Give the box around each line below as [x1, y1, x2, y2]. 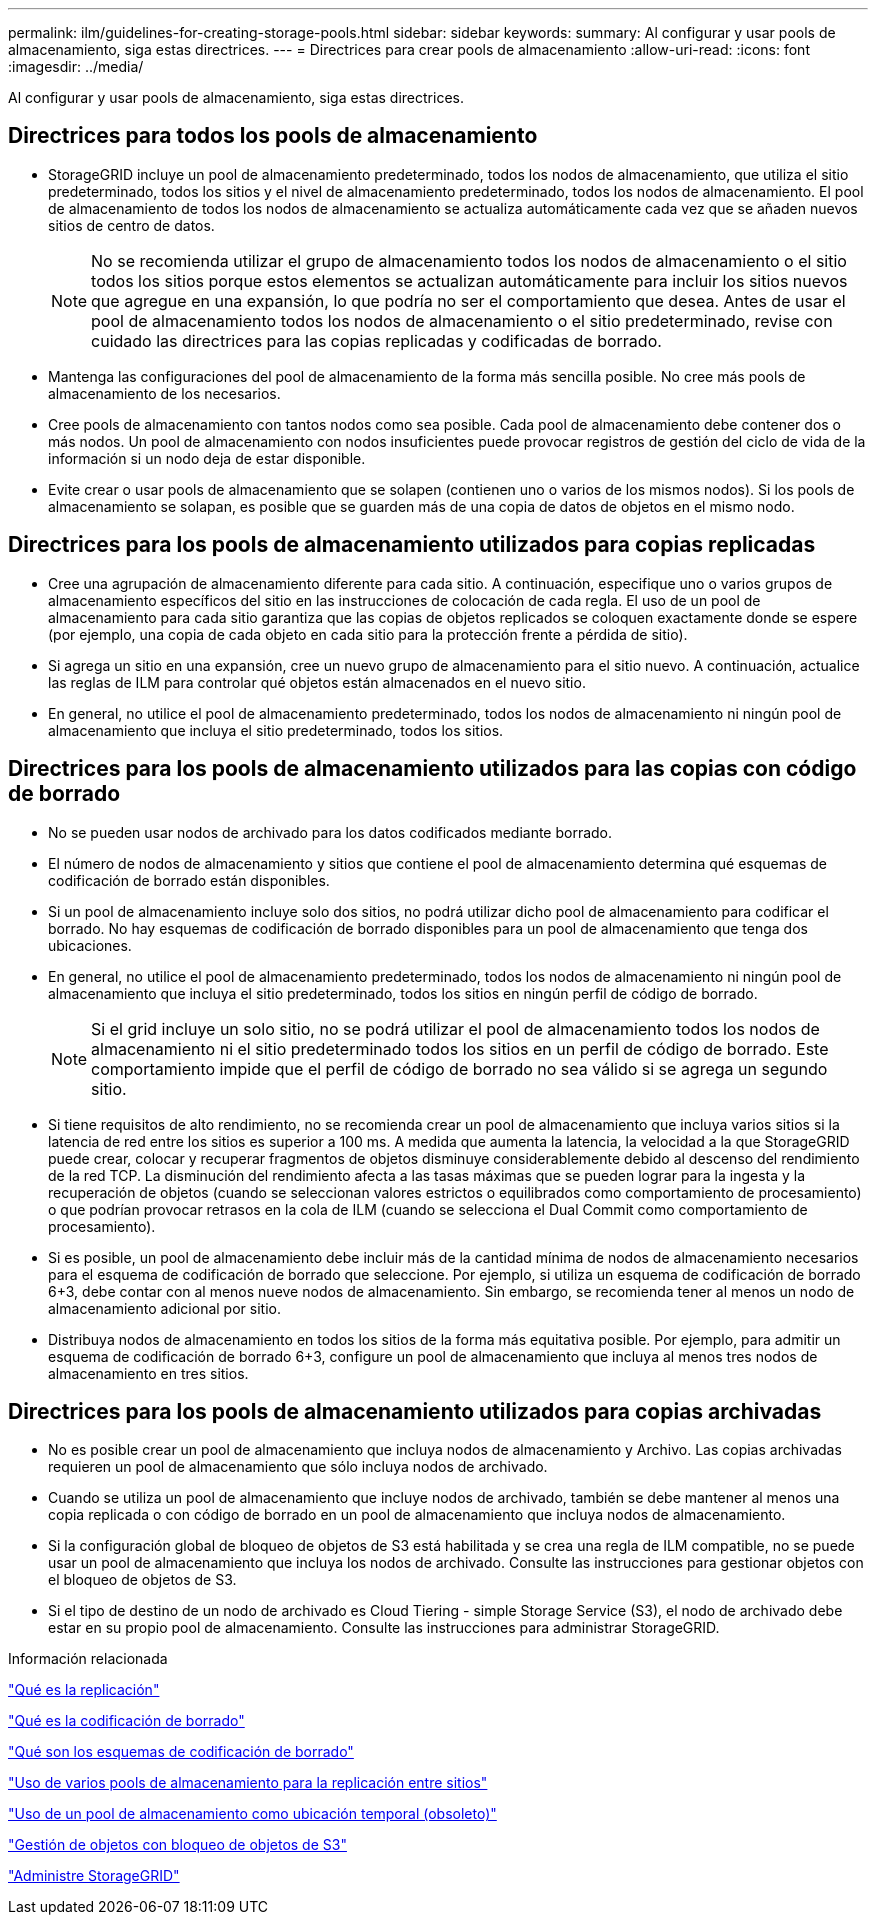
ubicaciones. [48, 936, 132, 954]
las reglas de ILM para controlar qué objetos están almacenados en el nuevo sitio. [48, 673, 586, 691]
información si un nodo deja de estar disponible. [48, 449, 366, 467]
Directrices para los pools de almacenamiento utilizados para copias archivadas [8, 1398, 822, 1424]
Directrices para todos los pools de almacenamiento [8, 123, 538, 149]
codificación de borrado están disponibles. [48, 871, 330, 889]
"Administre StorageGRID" [8, 1867, 180, 1885]
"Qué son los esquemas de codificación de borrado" [8, 1743, 354, 1761]
